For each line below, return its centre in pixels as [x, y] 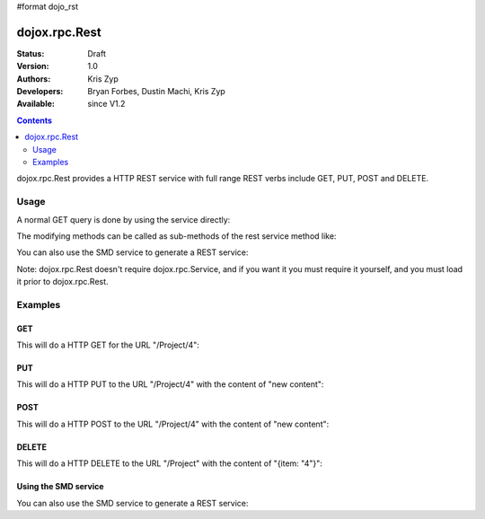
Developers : [40, 92]
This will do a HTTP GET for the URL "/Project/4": [108, 345]
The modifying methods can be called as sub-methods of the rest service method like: [176, 236]
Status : [31, 53]
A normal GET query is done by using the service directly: [123, 219]
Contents [35, 120]
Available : [36, 104]
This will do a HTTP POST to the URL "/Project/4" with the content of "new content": [173, 424]
